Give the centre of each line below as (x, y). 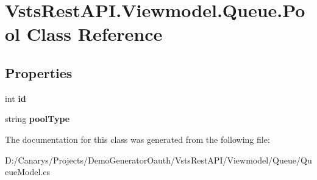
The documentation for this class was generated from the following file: (137, 139)
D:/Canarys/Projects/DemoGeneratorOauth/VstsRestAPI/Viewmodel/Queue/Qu (158, 160)
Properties (39, 72)
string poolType (37, 119)
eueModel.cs (27, 172)
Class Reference (94, 34)
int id (16, 98)
